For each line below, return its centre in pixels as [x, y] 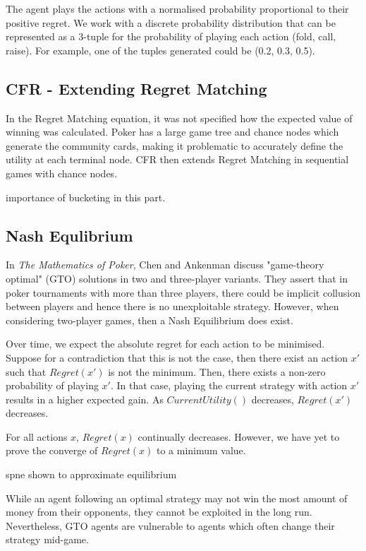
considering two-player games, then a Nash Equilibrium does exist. [150, 320]
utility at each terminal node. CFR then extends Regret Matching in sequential [177, 159]
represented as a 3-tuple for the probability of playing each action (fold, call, [171, 36]
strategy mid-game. [47, 539]
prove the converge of [52, 450]
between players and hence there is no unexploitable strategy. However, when [172, 306]
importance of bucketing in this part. [86, 197]
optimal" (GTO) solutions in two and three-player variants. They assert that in [177, 278]
